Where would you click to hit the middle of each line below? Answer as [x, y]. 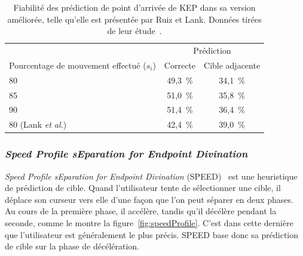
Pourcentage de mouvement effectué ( [78, 65]
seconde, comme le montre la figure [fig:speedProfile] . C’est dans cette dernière [149, 222]
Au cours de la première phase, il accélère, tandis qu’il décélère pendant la [141, 211]
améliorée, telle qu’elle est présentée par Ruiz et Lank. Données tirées [134, 19]
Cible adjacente [232, 65]
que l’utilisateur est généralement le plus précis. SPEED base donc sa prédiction [152, 234]
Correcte [180, 65]
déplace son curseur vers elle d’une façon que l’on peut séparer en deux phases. [149, 199]
